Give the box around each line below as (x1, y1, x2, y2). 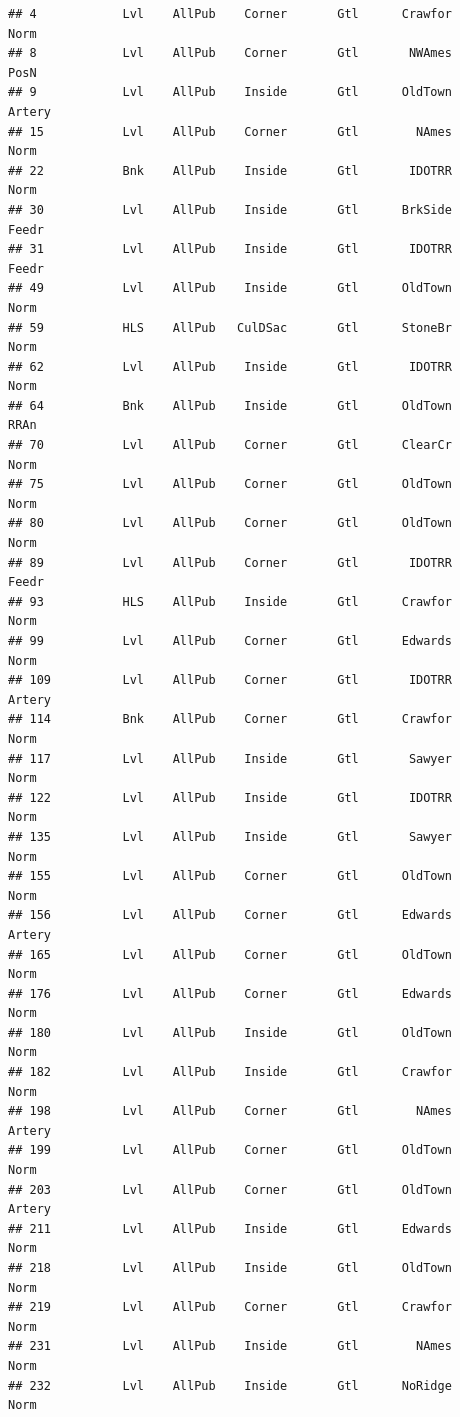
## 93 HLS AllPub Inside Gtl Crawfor (8, 594, 452, 609)
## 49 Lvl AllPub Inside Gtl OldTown (8, 281, 452, 296)
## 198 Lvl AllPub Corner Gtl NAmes (8, 1104, 452, 1119)
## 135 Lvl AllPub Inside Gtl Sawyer (8, 829, 452, 844)
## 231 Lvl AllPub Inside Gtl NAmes (8, 1339, 452, 1354)
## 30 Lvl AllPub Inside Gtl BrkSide (8, 202, 452, 217)
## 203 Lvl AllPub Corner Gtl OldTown (8, 1182, 452, 1197)
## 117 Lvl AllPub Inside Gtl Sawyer (8, 751, 452, 766)
